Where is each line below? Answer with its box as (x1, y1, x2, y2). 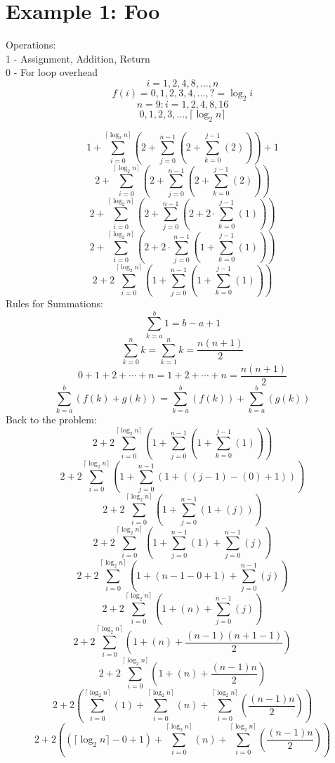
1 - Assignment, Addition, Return (6, 51, 150, 65)
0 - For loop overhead (6, 65, 98, 79)
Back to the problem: (6, 412, 97, 427)
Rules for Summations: (6, 296, 103, 311)
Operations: (6, 37, 56, 52)
